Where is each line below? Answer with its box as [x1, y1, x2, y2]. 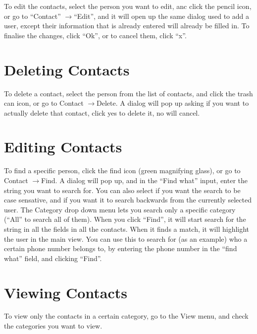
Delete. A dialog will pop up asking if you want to [97, 98, 249, 108]
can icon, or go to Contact [4, 98, 84, 108]
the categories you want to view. [4, 321, 103, 331]
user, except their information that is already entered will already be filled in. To [4, 20, 250, 31]
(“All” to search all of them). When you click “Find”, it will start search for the [4, 214, 246, 224]
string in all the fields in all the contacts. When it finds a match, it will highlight [4, 223, 250, 234]
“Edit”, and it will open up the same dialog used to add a [74, 10, 250, 21]
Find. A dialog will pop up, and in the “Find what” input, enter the [41, 175, 248, 185]
